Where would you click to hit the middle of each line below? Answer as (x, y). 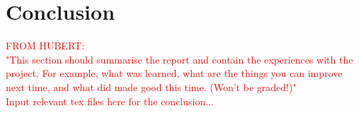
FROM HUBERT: (45, 46)
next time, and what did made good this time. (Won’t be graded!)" (151, 87)
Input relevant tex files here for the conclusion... (110, 101)
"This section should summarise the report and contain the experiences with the (179, 59)
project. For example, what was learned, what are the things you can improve (174, 73)
